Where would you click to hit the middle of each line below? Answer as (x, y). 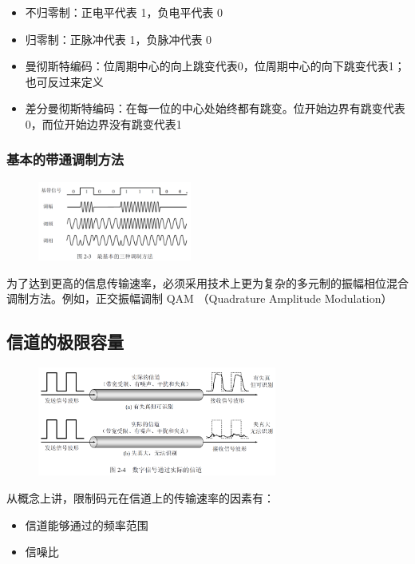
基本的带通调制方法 (65, 159)
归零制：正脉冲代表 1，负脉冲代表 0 (119, 39)
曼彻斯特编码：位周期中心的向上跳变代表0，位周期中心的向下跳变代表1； (215, 66)
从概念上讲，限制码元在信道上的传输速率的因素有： (140, 498)
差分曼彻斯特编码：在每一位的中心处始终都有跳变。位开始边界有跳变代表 (215, 108)
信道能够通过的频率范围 (87, 524)
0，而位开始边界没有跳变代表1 (103, 123)
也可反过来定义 (64, 81)
